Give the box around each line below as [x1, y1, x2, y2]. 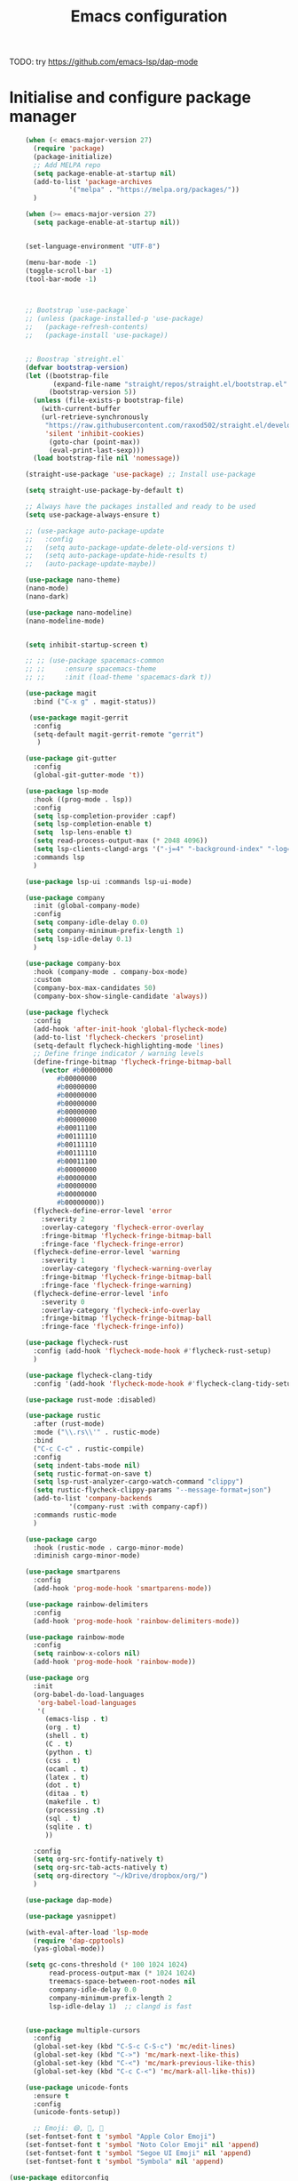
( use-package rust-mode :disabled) [25, 1395, 157, 1404]
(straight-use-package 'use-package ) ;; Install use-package [25, 470, 255, 479]
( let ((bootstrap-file [25, 371, 109, 380]
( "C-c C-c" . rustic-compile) [32, 1444, 145, 1453]
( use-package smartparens [25, 1567, 122, 1576]
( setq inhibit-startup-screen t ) [25, 640, 149, 649]
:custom [32, 976, 62, 985]
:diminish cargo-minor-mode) [32, 1551, 141, 1560]
